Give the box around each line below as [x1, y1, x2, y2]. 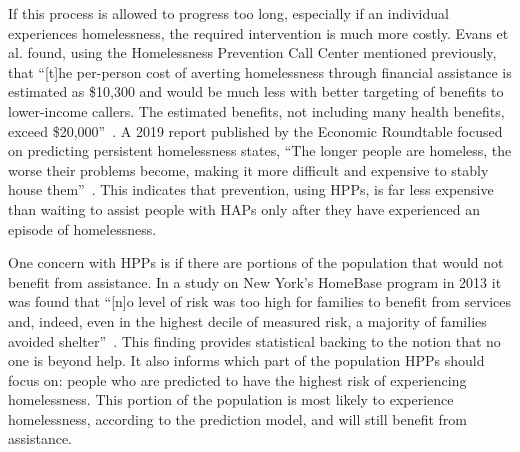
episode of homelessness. [8, 218, 157, 239]
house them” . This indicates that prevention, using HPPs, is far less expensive [8, 179, 494, 200]
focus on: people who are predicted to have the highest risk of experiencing [8, 369, 467, 390]
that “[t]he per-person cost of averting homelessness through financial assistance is [8, 61, 512, 82]
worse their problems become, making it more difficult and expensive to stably [8, 159, 489, 180]
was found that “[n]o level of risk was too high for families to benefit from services [8, 291, 512, 312]
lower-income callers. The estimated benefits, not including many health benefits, [8, 100, 505, 121]
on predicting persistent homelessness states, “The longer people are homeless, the [8, 140, 512, 161]
